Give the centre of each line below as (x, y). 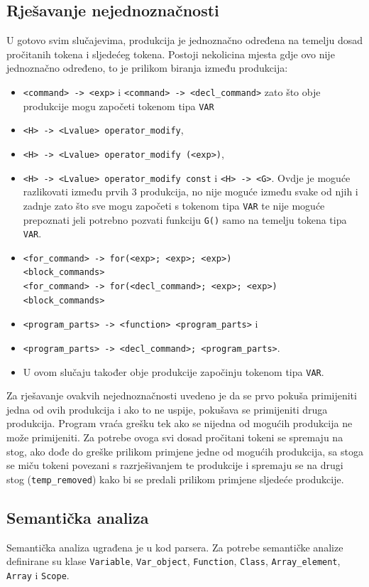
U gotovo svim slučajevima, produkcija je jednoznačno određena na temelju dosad (184, 40)
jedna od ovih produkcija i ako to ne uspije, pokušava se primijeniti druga (167, 409)
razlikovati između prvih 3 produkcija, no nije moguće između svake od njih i (191, 192)
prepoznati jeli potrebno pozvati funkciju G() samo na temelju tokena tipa (185, 219)
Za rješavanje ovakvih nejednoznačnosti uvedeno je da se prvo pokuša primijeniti (182, 395)
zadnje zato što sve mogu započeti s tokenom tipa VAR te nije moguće (174, 205)
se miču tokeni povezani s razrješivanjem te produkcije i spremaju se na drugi (175, 465)
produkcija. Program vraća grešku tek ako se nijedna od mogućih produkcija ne (180, 423)
